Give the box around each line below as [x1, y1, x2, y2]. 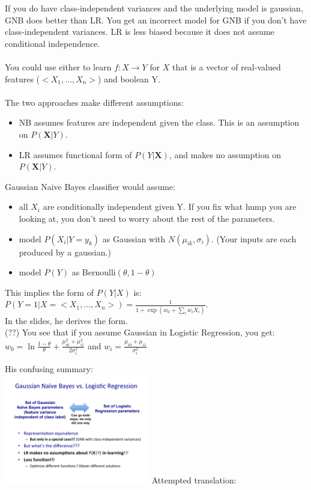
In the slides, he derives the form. [5, 314, 128, 326]
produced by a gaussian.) [19, 245, 111, 258]
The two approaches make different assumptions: [5, 96, 184, 108]
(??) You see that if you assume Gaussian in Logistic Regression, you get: [5, 326, 275, 338]
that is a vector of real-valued [172, 60, 281, 73]
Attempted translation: [151, 474, 237, 486]
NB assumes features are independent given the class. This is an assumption [19, 116, 300, 129]
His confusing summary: [5, 363, 93, 375]
